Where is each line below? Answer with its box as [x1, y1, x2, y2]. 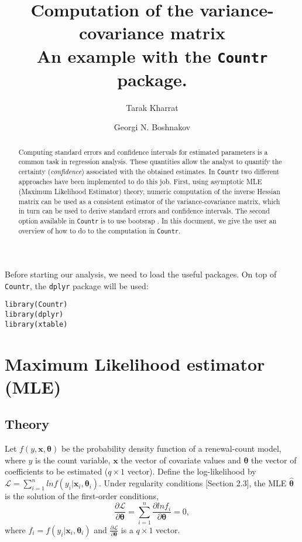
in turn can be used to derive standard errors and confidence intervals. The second [18, 206, 270, 216]
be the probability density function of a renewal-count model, [61, 442, 282, 455]
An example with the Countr [36, 43, 268, 67]
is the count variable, [35, 453, 111, 466]
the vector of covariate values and [121, 453, 241, 466]
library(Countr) [5, 300, 68, 309]
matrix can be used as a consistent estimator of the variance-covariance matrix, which [18, 196, 280, 206]
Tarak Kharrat [126, 101, 179, 113]
